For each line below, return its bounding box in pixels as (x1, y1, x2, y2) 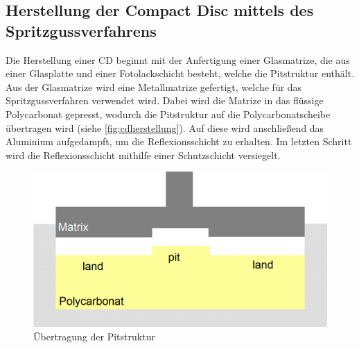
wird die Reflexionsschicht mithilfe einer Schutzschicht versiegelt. (6, 147, 281, 162)
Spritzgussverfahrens (6, 19, 157, 41)
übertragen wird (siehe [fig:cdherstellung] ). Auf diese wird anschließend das (6, 120, 324, 135)
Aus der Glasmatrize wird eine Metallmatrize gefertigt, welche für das (6, 79, 302, 94)
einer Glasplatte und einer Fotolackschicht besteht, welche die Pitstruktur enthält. (6, 66, 355, 81)
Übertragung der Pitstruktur (33, 329, 155, 344)
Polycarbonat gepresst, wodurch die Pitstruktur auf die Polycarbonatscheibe (6, 106, 331, 121)
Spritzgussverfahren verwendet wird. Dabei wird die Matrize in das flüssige (6, 93, 324, 108)
